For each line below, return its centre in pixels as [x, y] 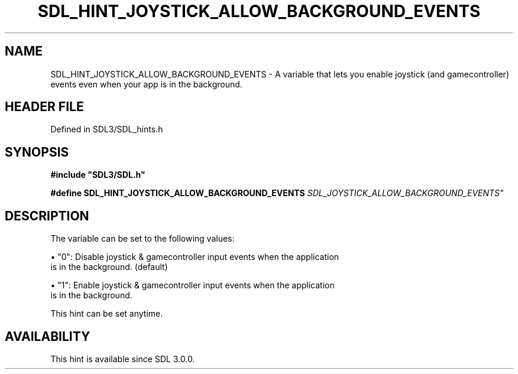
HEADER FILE [44, 107]
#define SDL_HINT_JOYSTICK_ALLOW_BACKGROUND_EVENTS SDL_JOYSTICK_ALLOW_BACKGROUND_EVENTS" [277, 193]
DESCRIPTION [47, 216]
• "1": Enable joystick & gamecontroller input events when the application [192, 285]
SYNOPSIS [37, 152]
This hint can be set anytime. [107, 314]
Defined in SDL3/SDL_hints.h [107, 129]
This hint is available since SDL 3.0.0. [123, 359]
